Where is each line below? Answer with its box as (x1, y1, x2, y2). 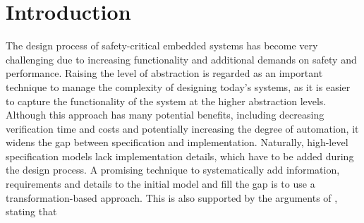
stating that (6, 204, 57, 219)
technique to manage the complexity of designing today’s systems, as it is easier (6, 79, 351, 94)
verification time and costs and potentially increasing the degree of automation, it (6, 121, 359, 135)
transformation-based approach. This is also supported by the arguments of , (6, 190, 338, 205)
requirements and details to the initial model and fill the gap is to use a (6, 176, 315, 191)
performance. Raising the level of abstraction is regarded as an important (6, 66, 323, 80)
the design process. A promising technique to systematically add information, (6, 162, 340, 177)
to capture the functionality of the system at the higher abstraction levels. (6, 93, 327, 108)
